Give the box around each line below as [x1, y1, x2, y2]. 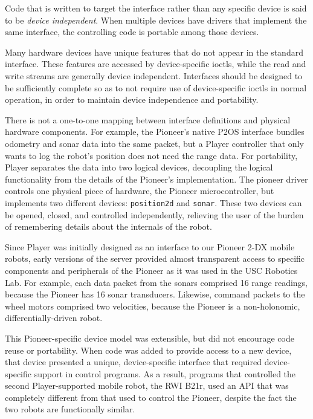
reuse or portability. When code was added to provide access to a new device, [5, 343, 292, 356]
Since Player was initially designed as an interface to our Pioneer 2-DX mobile [5, 240, 295, 253]
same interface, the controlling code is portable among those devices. [5, 25, 259, 38]
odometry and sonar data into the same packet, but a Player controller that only [5, 137, 304, 149]
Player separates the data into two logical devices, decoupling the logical [5, 161, 273, 174]
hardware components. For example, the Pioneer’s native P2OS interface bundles [5, 125, 305, 138]
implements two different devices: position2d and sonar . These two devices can [5, 196, 302, 209]
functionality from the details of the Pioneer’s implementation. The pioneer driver [5, 172, 308, 185]
